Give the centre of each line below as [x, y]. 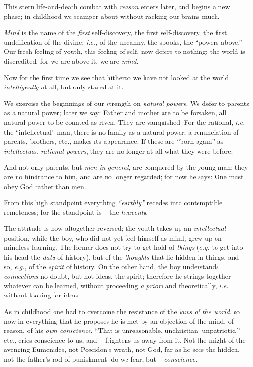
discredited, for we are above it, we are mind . [71, 61]
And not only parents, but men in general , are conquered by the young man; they [126, 167]
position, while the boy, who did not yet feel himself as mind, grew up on [113, 237]
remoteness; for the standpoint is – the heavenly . [76, 212]
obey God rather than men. [45, 186]
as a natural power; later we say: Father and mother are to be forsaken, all [115, 113]
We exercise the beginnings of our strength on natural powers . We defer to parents [126, 103]
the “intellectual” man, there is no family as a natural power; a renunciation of [121, 131]
